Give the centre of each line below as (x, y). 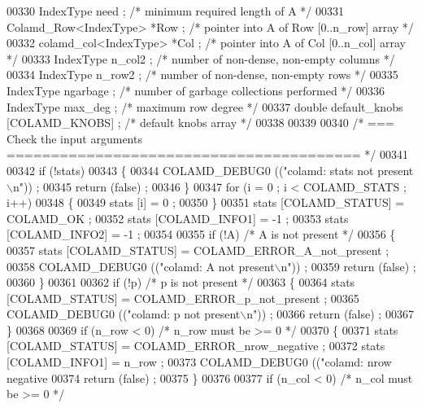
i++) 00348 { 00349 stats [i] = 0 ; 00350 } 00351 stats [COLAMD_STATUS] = (206, 202)
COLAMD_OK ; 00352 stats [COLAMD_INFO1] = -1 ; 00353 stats (178, 218)
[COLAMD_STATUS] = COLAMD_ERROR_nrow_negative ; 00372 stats (196, 346)
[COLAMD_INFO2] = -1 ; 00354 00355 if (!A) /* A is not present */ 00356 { (201, 234)
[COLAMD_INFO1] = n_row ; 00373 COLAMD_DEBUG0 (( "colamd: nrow (199, 362)
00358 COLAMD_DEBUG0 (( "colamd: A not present (141, 266)
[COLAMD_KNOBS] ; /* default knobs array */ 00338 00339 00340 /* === (200, 123)
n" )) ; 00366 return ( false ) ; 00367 (330, 314)
